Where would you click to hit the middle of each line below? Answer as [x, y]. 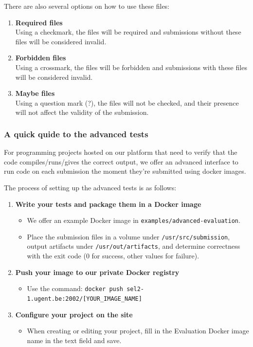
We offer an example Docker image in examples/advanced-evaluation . [134, 220]
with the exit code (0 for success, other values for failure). [113, 256]
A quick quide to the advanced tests [76, 134]
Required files [39, 22]
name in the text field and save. [74, 340]
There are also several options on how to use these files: [87, 6]
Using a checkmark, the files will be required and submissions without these [128, 32]
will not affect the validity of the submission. [82, 112]
